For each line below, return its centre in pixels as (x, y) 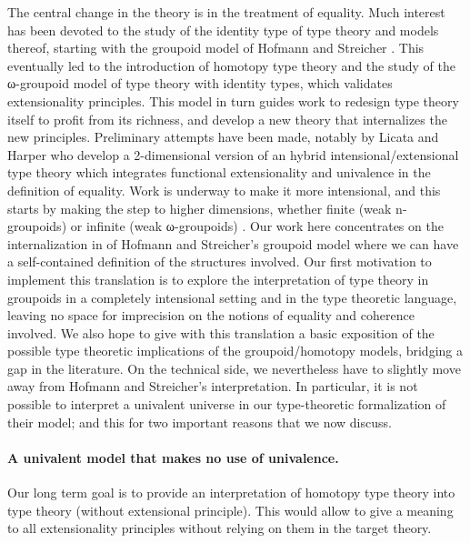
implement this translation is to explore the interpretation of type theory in (218, 279)
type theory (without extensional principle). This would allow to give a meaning (230, 510)
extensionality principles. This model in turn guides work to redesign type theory (233, 101)
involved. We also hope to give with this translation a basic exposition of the (221, 332)
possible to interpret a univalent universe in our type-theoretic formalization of (227, 404)
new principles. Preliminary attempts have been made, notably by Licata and (223, 137)
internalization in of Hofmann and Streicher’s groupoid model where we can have (233, 243)
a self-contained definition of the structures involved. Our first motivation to (220, 261)
